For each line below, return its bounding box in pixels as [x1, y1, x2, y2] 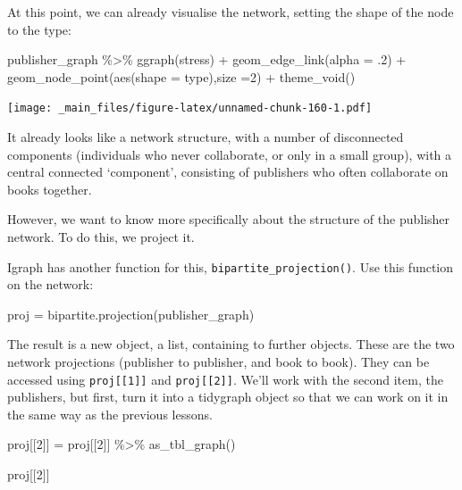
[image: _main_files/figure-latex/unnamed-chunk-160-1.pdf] [7, 102, 373, 115]
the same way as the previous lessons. [7, 404, 213, 423]
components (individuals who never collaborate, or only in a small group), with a [7, 145, 452, 163]
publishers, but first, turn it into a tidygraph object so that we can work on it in [7, 387, 449, 406]
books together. [7, 179, 92, 198]
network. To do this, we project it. [7, 228, 195, 245]
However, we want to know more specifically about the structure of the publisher [7, 210, 450, 228]
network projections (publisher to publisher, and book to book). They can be [7, 353, 430, 371]
